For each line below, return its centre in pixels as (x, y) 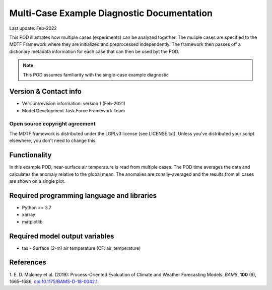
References (28, 263)
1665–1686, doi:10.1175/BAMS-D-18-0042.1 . (54, 281)
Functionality (30, 155)
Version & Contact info (45, 91)
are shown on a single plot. (37, 181)
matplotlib (32, 222)
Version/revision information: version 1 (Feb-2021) (74, 104)
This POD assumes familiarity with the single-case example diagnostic (96, 75)
